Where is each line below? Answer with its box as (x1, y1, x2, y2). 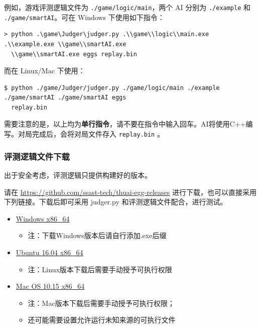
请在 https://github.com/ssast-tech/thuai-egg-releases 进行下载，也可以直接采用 (4, 186, 256, 197)
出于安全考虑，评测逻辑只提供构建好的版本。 (4, 169, 152, 180)
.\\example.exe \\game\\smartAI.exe (4, 40, 126, 48)
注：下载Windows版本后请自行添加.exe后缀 (28, 230, 167, 241)
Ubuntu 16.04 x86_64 (16, 247, 83, 257)
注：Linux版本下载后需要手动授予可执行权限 (28, 264, 172, 274)
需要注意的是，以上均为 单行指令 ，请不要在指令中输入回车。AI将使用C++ (4, 119, 246, 129)
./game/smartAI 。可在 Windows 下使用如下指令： (4, 12, 165, 22)
